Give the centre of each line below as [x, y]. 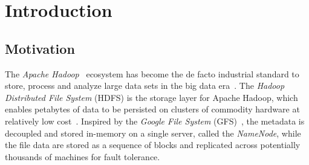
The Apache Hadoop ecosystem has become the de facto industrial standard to [152, 73]
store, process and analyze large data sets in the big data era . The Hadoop [145, 86]
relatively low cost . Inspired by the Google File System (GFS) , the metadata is [155, 121]
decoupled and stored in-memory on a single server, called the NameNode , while [153, 133]
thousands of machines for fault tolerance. [83, 156]
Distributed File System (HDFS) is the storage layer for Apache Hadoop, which [151, 97]
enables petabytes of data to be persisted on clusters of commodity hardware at [152, 109]
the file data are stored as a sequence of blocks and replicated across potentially [153, 145]
